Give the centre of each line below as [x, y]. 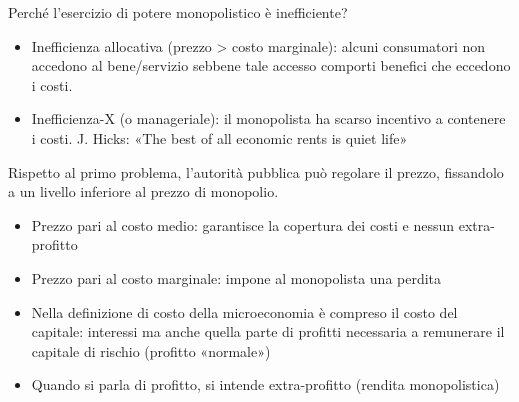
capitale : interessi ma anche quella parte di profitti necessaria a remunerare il [268, 331]
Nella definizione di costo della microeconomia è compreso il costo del [244, 311]
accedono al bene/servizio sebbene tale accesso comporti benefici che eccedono [271, 65]
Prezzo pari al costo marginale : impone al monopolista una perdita [236, 277]
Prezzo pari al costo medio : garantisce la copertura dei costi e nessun [243, 224]
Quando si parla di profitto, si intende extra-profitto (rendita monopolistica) [265, 384]
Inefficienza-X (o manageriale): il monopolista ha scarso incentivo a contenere [268, 118]
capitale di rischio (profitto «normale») [151, 350]
